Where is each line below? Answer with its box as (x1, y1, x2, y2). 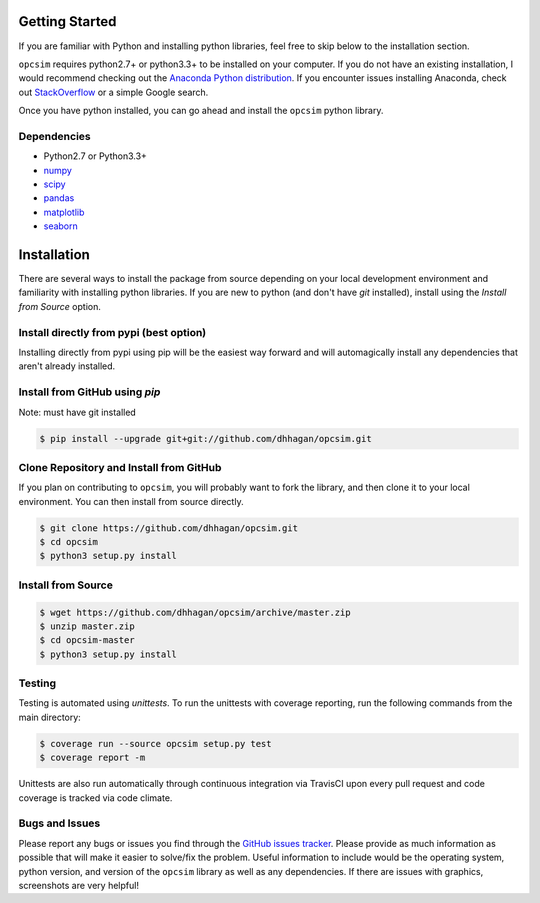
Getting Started (18, 13, 117, 30)
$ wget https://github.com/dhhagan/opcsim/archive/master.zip (39, 606, 351, 618)
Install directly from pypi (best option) (18, 325, 207, 339)
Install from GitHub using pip (18, 385, 161, 399)
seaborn (43, 220, 79, 232)
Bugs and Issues (18, 816, 101, 830)
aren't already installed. (18, 360, 116, 372)
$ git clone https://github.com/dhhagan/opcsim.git (39, 522, 299, 534)
